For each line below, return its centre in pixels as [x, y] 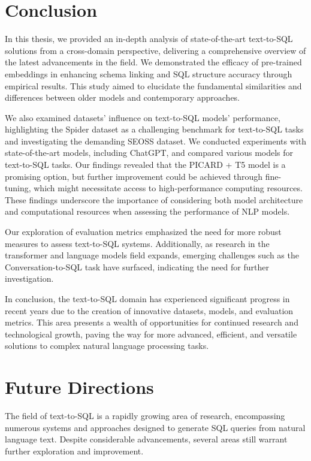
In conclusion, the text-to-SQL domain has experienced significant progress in [147, 299]
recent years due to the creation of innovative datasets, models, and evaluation [149, 310]
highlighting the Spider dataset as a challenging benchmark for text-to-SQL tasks [154, 129]
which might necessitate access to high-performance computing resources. [168, 188]
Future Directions [79, 387]
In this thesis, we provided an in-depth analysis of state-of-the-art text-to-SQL [149, 39]
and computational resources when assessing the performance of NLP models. [147, 211]
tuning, [18, 188]
